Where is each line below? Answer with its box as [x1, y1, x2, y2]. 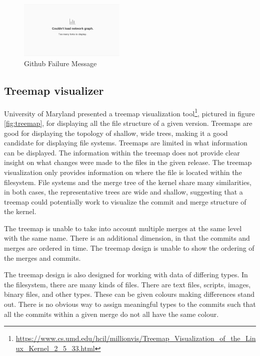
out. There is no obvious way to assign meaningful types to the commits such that [4, 299, 256, 309]
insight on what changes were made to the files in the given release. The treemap [4, 157, 252, 167]
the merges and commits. [4, 252, 81, 263]
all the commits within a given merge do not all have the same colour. [4, 308, 219, 319]
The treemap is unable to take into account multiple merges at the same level [4, 223, 242, 233]
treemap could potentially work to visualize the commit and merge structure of [4, 196, 246, 207]
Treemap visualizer [4, 82, 104, 98]
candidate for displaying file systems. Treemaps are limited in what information [4, 137, 247, 148]
